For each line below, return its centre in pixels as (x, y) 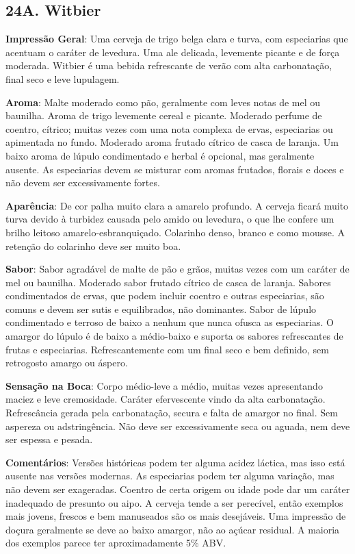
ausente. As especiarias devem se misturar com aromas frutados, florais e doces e (175, 169)
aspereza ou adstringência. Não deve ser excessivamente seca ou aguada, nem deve (178, 426)
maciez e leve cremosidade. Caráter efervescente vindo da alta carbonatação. (166, 399)
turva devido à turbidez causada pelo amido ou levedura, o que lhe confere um (170, 219)
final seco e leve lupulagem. (63, 78)
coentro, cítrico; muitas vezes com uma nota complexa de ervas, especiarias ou (169, 128)
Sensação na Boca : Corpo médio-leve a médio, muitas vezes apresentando (164, 385)
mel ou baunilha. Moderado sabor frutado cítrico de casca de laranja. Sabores (168, 282)
